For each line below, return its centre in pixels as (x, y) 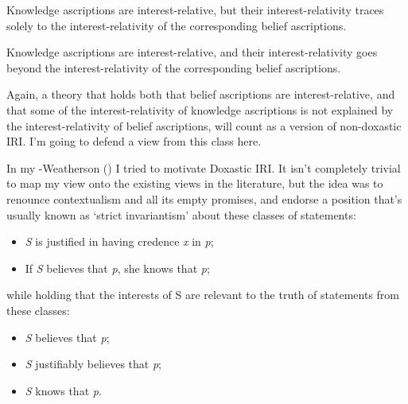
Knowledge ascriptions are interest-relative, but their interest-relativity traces (195, 10)
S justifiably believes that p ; (93, 364)
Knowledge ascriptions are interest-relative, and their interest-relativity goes (192, 52)
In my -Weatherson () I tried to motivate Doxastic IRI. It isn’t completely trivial (204, 167)
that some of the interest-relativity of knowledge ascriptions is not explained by (200, 109)
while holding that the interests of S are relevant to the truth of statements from (203, 295)
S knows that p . (63, 390)
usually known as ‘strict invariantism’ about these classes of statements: (181, 214)
